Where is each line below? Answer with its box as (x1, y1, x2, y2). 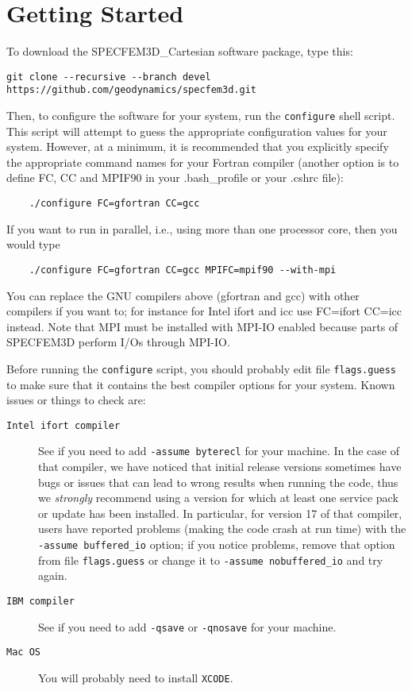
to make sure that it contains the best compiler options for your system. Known (6, 376, 395, 392)
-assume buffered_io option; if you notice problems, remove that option (38, 536, 395, 553)
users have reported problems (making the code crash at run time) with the (38, 520, 406, 537)
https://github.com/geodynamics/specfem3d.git (6, 84, 256, 96)
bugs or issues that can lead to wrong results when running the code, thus (38, 473, 399, 490)
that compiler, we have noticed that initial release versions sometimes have (38, 458, 402, 475)
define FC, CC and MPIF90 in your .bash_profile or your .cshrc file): (6, 169, 344, 186)
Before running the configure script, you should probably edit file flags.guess (6, 360, 397, 376)
